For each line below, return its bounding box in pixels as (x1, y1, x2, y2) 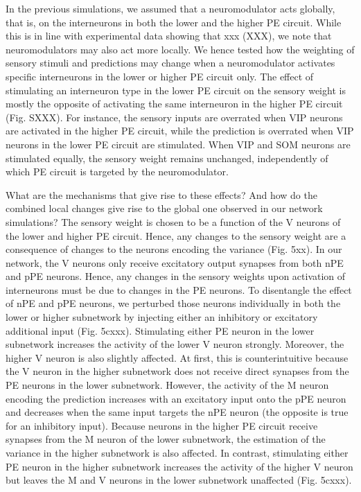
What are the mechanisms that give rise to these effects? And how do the (6, 187, 317, 202)
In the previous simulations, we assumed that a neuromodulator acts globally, (6, 1, 335, 15)
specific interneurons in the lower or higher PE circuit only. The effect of (6, 69, 314, 83)
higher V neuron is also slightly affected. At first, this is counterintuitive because (6, 350, 349, 364)
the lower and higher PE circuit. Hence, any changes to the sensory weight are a (6, 228, 346, 243)
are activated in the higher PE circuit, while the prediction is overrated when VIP (6, 123, 354, 138)
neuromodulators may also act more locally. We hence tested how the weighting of (6, 42, 355, 56)
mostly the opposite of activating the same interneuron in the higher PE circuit (6, 96, 343, 111)
